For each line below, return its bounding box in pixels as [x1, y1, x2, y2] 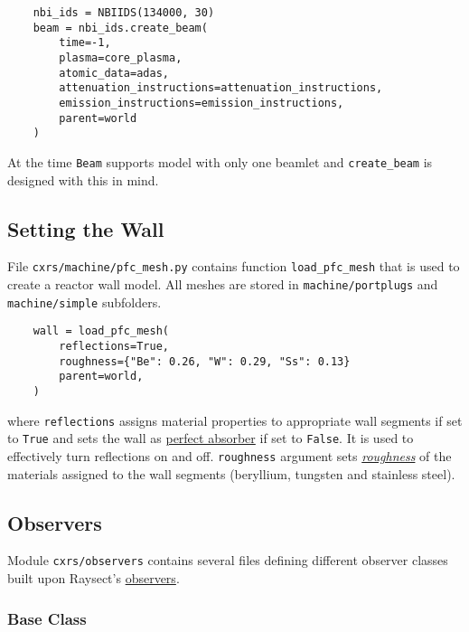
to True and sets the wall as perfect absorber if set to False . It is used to [7, 429, 414, 448]
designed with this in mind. [7, 170, 159, 189]
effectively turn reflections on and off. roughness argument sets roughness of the [7, 446, 452, 465]
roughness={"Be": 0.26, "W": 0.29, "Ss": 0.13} [59, 354, 351, 368]
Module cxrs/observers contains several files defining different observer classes [7, 551, 448, 570]
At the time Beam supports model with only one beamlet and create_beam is [7, 152, 433, 171]
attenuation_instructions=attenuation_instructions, [59, 81, 383, 95]
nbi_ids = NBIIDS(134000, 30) [33, 6, 215, 19]
